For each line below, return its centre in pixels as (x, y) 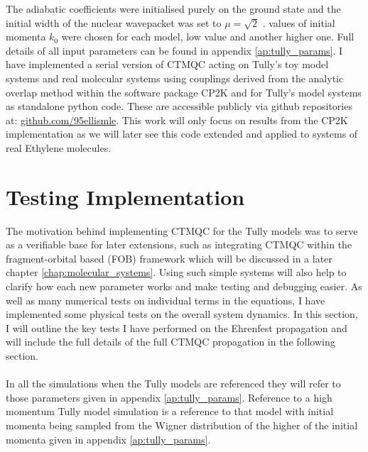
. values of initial (299, 22)
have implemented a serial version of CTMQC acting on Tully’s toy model (167, 64)
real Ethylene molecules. (59, 147)
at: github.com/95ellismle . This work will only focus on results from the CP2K (177, 120)
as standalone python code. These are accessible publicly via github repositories (179, 106)
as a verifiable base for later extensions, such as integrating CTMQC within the (179, 244)
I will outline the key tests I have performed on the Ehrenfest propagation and (177, 327)
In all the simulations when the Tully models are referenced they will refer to (173, 384)
